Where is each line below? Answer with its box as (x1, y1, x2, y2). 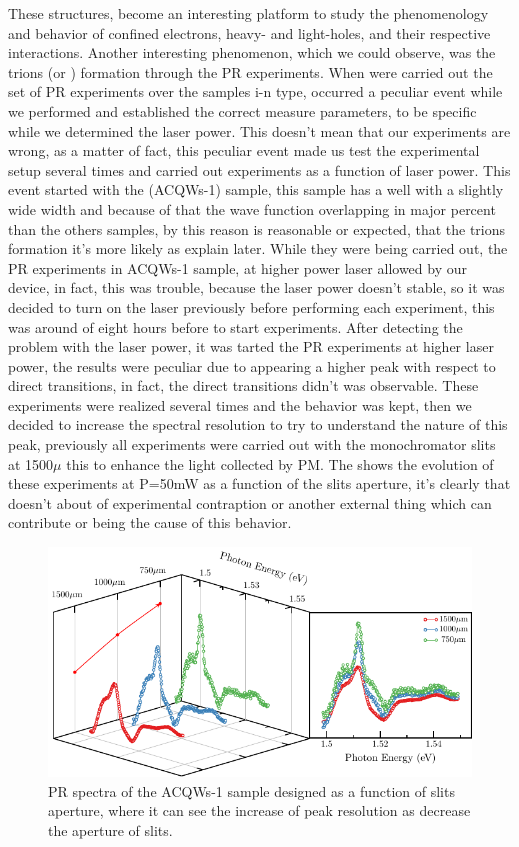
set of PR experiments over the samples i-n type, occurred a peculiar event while (8, 81, 503, 102)
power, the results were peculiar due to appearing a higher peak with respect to (8, 355, 496, 376)
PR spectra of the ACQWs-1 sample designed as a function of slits (48, 780, 455, 801)
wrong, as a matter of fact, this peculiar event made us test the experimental (8, 140, 480, 161)
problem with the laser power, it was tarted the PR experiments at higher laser (8, 336, 494, 357)
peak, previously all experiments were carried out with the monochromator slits (8, 434, 496, 455)
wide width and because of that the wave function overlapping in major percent (8, 198, 496, 219)
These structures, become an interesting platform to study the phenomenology (8, 3, 489, 23)
